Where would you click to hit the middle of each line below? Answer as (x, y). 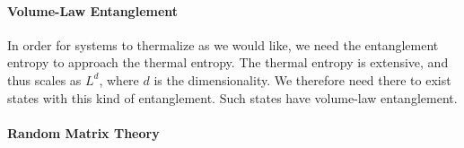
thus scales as (44, 79)
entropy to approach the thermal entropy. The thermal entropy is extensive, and (228, 62)
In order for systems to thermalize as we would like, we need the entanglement (223, 44)
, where (119, 79)
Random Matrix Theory (83, 132)
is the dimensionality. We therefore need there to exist (302, 79)
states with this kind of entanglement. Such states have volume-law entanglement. (232, 97)
